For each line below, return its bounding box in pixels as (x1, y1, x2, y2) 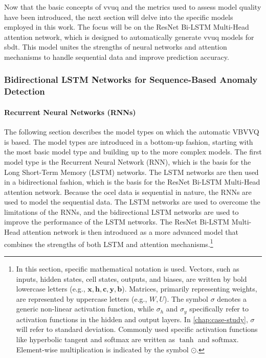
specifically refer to (189, 303, 249, 314)
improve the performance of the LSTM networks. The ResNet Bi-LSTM (4, 216, 230, 227)
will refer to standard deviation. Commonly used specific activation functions (16, 324, 258, 334)
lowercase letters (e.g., (16, 283, 85, 294)
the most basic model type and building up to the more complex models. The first (4, 146, 262, 157)
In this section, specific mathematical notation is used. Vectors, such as (16, 263, 239, 274)
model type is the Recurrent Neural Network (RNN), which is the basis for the (4, 156, 251, 167)
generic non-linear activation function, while (16, 303, 154, 314)
